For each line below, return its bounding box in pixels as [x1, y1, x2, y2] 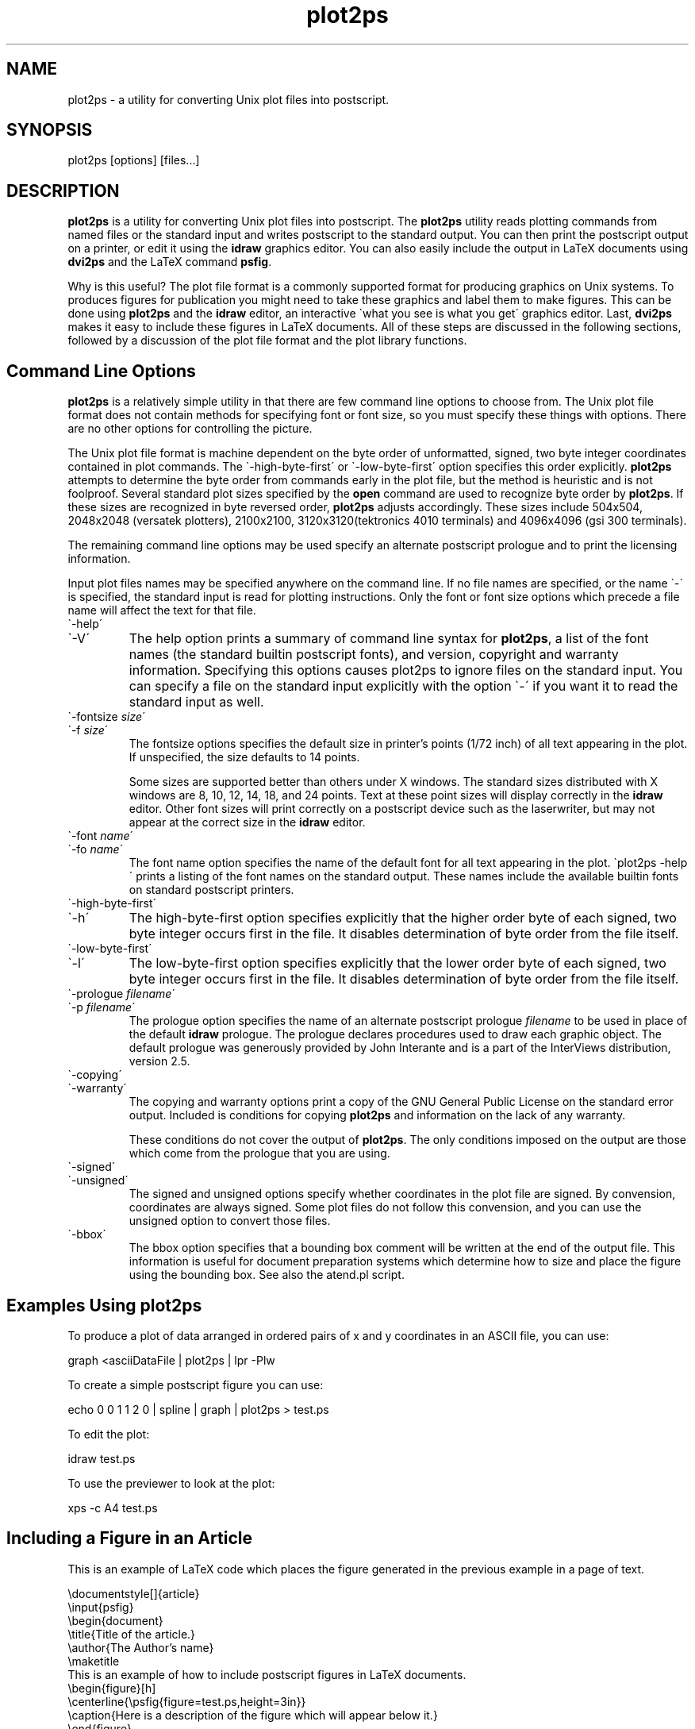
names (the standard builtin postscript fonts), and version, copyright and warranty [129, 646, 619, 663]
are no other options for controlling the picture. [67, 422, 313, 436]
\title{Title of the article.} [67, 1627, 196, 1641]
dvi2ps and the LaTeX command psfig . [67, 255, 272, 269]
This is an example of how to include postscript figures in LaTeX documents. [67, 1667, 467, 1681]
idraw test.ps [67, 1451, 136, 1465]
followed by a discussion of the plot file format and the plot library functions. [67, 333, 467, 348]
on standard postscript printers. [129, 883, 294, 897]
